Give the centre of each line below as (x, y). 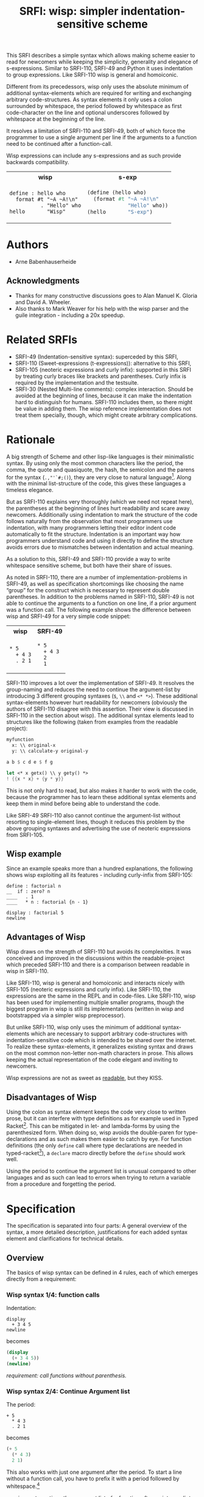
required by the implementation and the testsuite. (77, 382)
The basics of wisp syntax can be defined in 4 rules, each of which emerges (102, 1273)
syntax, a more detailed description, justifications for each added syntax (97, 1232)
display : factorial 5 (35, 913)
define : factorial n (34, 886)
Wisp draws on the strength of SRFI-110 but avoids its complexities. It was (99, 952)
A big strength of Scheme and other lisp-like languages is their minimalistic (100, 457)
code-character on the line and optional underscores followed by (88, 113)
